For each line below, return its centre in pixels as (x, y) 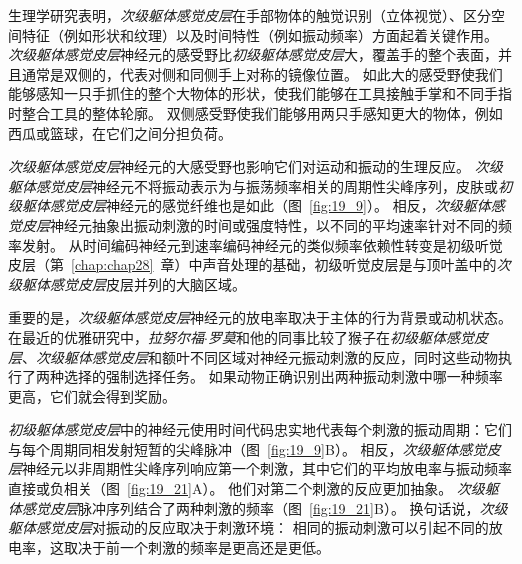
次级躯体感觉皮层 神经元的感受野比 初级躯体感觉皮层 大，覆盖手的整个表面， (253, 54)
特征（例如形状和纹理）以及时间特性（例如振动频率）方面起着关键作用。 (259, 34)
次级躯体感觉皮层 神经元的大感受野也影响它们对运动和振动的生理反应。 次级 (255, 166)
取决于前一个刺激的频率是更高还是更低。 (196, 546)
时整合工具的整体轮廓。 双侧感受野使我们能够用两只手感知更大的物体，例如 (255, 112)
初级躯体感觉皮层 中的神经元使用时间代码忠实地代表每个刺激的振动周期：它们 (260, 429)
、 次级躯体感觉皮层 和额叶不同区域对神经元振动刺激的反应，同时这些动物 (260, 356)
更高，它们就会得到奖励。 (92, 395)
